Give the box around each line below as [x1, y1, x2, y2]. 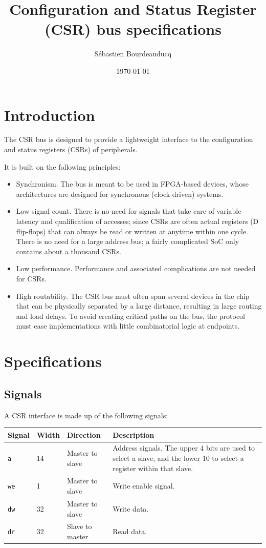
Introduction [4, 104, 95, 125]
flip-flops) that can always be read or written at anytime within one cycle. [16, 226, 249, 236]
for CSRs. [16, 273, 47, 283]
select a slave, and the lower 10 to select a [113, 453, 244, 463]
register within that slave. [113, 462, 193, 473]
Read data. [113, 526, 147, 537]
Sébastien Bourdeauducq [94, 48, 172, 59]
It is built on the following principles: [4, 161, 121, 172]
